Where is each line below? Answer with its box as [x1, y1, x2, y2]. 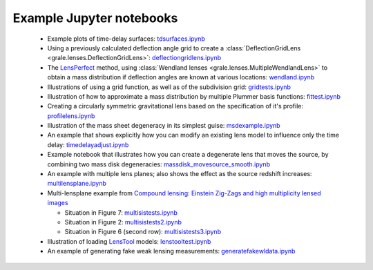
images [47, 199, 68, 207]
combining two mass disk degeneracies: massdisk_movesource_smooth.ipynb [47, 160, 271, 168]
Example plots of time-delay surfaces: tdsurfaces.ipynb [47, 35, 205, 43]
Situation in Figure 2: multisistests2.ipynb [64, 218, 182, 226]
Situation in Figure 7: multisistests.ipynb [64, 208, 178, 217]
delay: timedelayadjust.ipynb [47, 140, 129, 148]
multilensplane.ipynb [47, 180, 107, 188]
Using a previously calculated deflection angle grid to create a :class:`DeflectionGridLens [47, 44, 301, 52]
